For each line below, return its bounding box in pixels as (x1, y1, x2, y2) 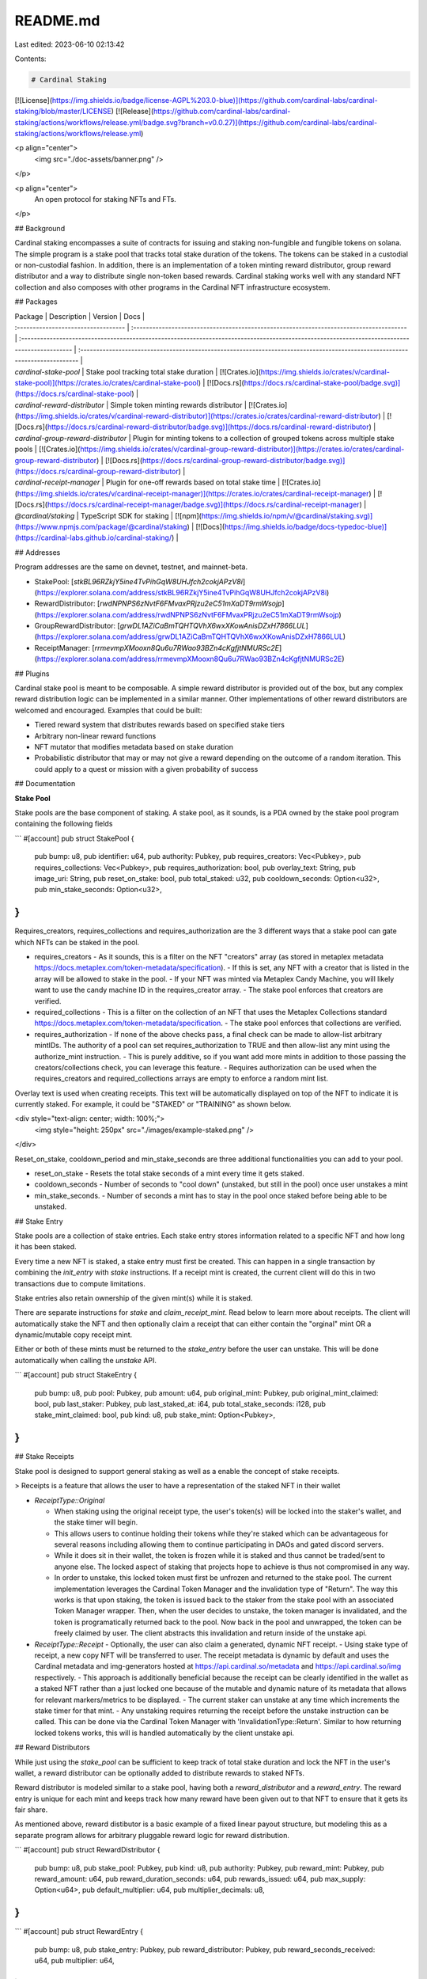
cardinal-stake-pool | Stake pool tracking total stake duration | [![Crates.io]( (14, 367, 261, 376)
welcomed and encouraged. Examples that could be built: (14, 705, 202, 715)
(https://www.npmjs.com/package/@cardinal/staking (14, 522, 187, 531)
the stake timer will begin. (54, 1517, 138, 1527)
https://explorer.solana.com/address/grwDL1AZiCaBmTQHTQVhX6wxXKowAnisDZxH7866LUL (36, 632, 344, 641)
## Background (14, 223, 66, 233)
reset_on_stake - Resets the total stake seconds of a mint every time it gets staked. (34, 1168, 304, 1179)
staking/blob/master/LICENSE (14, 107, 112, 116)
